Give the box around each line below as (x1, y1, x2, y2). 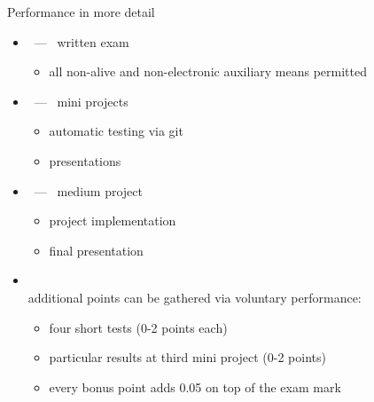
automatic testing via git (49, 122, 183, 140)
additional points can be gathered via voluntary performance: (27, 288, 362, 306)
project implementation (49, 211, 176, 230)
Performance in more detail (7, 3, 155, 20)
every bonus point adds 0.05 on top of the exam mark (49, 377, 341, 396)
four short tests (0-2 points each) (49, 318, 228, 336)
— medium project (34, 181, 143, 200)
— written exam (34, 32, 129, 51)
